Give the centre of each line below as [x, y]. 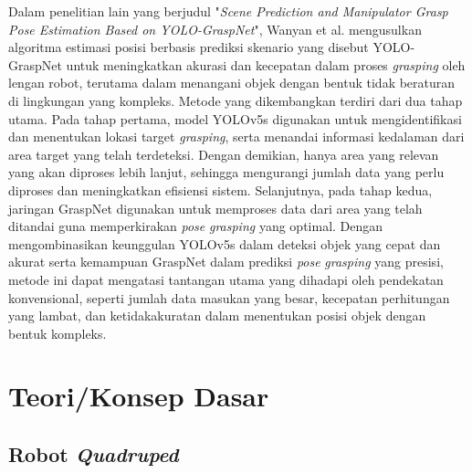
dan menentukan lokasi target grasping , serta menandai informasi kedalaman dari [236, 137]
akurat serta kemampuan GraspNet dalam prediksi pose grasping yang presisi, [226, 262]
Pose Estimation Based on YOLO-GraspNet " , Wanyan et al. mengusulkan [215, 29]
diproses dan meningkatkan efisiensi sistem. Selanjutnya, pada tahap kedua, [220, 189]
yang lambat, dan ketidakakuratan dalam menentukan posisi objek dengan [217, 315]
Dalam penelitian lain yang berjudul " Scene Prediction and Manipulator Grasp [228, 11]
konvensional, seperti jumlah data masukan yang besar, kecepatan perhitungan [229, 297]
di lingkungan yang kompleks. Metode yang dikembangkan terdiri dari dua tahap [236, 100]
